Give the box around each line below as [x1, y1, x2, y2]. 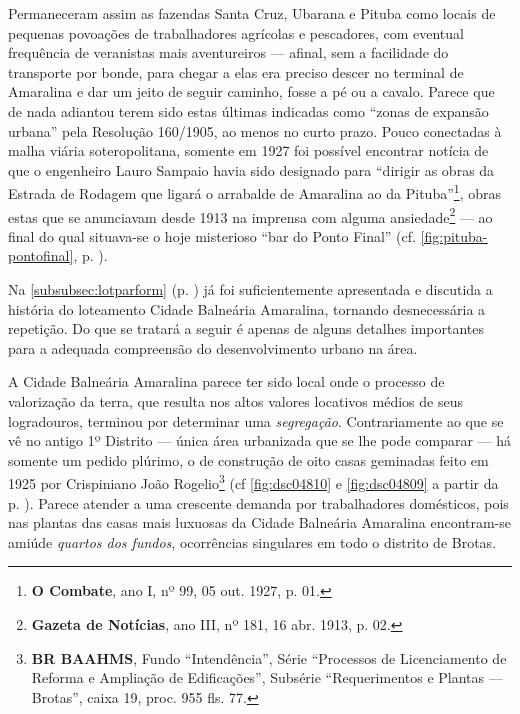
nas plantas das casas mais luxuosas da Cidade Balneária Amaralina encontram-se [8, 512, 512, 533]
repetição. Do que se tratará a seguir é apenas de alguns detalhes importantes [8, 318, 485, 339]
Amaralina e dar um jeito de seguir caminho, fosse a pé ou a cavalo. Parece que [8, 81, 495, 102]
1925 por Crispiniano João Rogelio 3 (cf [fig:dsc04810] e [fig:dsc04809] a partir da [8, 470, 499, 494]
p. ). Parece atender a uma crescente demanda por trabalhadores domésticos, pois [8, 492, 509, 513]
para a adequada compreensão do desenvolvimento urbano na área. [8, 337, 418, 358]
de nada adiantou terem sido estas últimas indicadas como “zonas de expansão [8, 100, 489, 121]
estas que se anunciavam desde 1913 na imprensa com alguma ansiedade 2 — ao [8, 203, 493, 227]
